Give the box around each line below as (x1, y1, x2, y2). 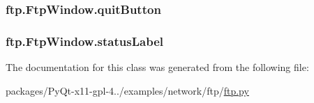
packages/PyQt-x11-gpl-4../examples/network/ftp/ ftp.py (6, 83, 249, 97)
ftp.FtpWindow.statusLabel (6, 32, 163, 49)
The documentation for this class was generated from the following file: (6, 60, 309, 74)
